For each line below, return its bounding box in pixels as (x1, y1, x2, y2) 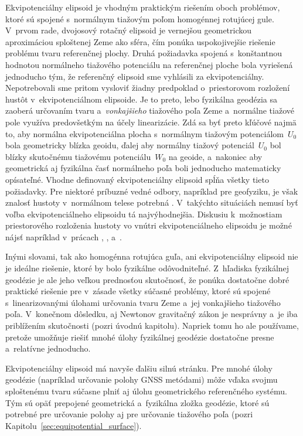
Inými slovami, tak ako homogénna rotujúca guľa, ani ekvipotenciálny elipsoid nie (5, 250, 298, 263)
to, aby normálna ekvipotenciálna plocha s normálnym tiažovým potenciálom (5, 127, 284, 139)
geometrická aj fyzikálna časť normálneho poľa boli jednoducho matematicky (5, 162, 281, 174)
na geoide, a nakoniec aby (168, 150, 263, 162)
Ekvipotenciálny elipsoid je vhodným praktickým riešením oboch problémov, (5, 1, 280, 13)
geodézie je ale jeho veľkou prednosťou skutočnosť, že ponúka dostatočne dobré (5, 273, 290, 285)
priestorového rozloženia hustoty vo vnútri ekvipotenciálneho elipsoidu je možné (5, 219, 292, 231)
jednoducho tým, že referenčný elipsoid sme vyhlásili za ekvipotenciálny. (5, 70, 264, 82)
